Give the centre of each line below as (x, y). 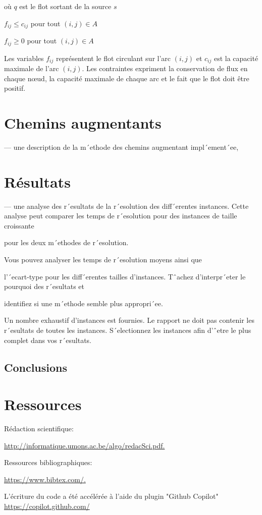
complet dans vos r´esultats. (48, 340)
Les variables (24, 58)
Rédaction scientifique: (39, 428)
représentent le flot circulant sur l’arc (113, 58)
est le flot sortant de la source (65, 6)
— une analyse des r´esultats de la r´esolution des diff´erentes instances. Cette (126, 206)
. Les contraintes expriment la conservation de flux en (165, 68)
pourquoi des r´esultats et (44, 286)
